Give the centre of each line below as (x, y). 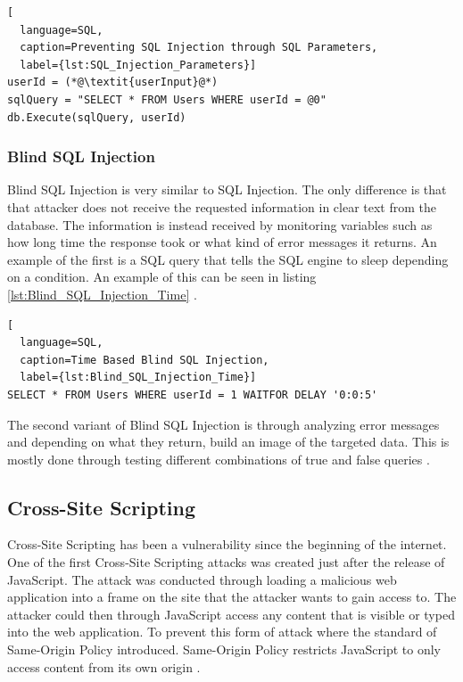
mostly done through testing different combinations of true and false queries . (219, 459)
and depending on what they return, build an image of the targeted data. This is (228, 442)
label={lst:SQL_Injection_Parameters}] (138, 65)
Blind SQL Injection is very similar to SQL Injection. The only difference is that (227, 189)
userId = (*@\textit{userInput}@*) (113, 82)
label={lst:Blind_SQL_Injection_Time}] (138, 378)
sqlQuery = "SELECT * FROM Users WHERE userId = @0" (167, 99)
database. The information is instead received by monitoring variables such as (220, 224)
